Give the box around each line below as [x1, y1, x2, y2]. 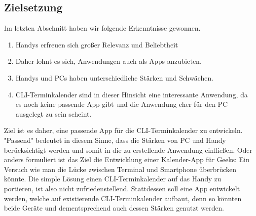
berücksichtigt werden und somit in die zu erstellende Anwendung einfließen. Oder [4, 144, 253, 155]
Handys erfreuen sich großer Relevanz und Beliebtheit [15, 39, 178, 49]
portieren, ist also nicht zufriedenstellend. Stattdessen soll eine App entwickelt [4, 183, 240, 193]
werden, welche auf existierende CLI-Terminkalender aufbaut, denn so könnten [4, 193, 242, 203]
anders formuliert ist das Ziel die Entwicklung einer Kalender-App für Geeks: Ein [4, 154, 250, 165]
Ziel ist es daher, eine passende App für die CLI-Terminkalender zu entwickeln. [4, 125, 243, 135]
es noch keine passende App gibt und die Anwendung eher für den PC [15, 99, 228, 109]
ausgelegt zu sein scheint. [15, 108, 92, 119]
